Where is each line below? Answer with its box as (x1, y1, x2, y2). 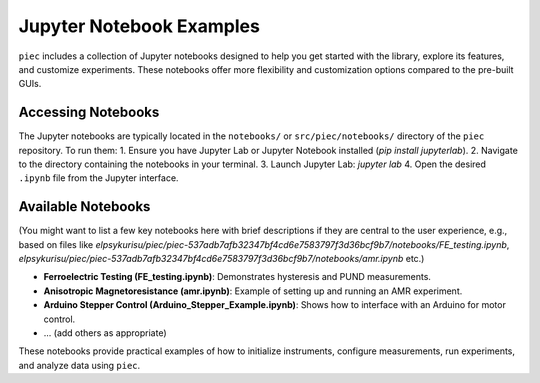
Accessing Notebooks (18, 104, 160, 121)
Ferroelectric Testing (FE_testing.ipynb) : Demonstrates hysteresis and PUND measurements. (43, 271, 432, 283)
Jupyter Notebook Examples (18, 15, 260, 37)
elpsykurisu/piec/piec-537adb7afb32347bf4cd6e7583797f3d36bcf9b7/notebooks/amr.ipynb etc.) (18, 253, 425, 265)
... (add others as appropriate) (43, 327, 167, 339)
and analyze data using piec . (18, 359, 141, 371)
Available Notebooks (18, 198, 151, 215)
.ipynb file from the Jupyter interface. (18, 172, 179, 184)
